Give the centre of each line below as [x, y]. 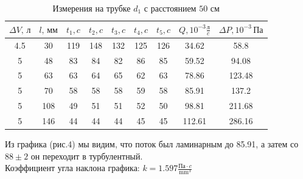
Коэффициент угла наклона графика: [72, 168]
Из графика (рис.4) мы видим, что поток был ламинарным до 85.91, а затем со [152, 143]
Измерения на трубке [92, 8]
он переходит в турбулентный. [87, 156]
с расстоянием [170, 8]
